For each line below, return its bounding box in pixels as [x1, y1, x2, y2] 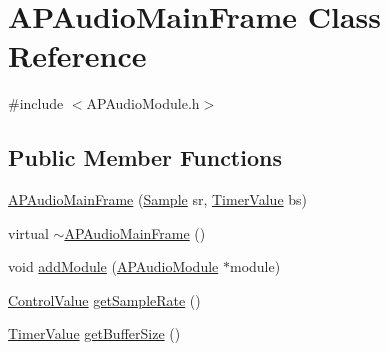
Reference [8, 35, 147, 76]
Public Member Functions [8, 142, 282, 173]
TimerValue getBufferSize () [8, 323, 181, 344]
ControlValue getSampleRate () [8, 289, 201, 310]
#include [8, 93, 64, 114]
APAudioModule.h [86, 93, 200, 114]
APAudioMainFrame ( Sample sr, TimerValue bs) [8, 189, 308, 210]
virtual [8, 222, 49, 243]
